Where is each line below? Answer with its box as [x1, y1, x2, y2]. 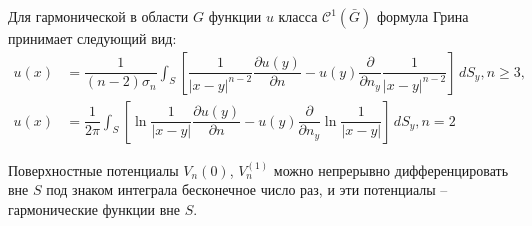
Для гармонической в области [8, 6, 189, 26]
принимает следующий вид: [8, 28, 177, 48]
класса [278, 6, 318, 26]
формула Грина [377, 6, 469, 26]
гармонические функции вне [8, 198, 181, 219]
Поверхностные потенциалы [8, 159, 179, 180]
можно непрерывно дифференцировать [273, 159, 509, 180]
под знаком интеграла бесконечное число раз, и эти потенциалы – [46, 179, 448, 200]
